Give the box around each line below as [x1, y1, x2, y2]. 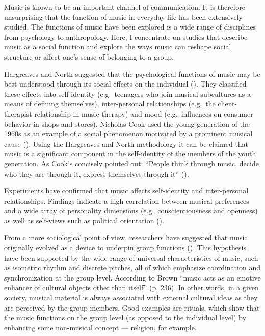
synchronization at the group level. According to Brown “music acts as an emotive [4, 272, 261, 283]
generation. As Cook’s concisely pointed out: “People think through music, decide [4, 158, 259, 169]
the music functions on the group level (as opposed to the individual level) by [4, 312, 246, 323]
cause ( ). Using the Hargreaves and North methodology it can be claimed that [4, 138, 249, 149]
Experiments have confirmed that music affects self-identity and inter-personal [4, 185, 249, 196]
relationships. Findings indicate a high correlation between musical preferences [4, 195, 249, 206]
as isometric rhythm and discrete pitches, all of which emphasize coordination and [4, 262, 260, 273]
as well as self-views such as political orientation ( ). [4, 215, 164, 226]
